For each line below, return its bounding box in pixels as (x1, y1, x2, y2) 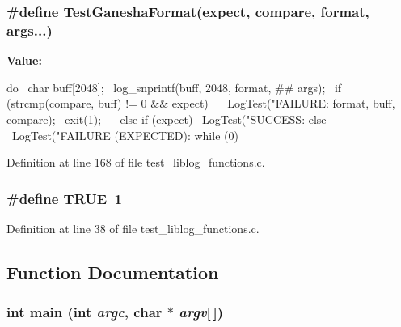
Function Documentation (6, 259, 219, 284)
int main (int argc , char (6, 302, 163, 322)
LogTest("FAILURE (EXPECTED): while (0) (11, 126, 238, 143)
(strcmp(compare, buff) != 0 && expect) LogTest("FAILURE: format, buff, (6, 95, 395, 112)
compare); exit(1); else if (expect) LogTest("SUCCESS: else (6, 110, 327, 127)
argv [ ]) (179, 302, 224, 322)
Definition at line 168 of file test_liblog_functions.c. (6, 154, 265, 171)
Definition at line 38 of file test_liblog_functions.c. (6, 219, 260, 236)
